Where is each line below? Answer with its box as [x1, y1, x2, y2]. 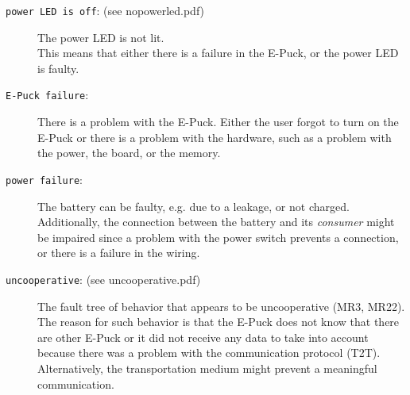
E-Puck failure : [6, 86, 89, 103]
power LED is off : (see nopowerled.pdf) [6, 2, 205, 18]
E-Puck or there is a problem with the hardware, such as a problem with [37, 128, 392, 145]
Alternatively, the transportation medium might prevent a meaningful [37, 359, 377, 376]
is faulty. [37, 59, 79, 76]
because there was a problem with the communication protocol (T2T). [37, 344, 381, 361]
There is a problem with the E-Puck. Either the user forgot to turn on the [37, 113, 399, 130]
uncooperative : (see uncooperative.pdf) [6, 270, 201, 287]
